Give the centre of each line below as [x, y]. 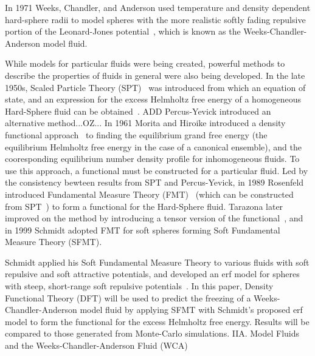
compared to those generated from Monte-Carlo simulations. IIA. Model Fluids [152, 333]
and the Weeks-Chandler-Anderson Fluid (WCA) [96, 345]
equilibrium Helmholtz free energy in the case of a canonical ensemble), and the [153, 146]
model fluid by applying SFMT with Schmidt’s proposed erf [191, 310]
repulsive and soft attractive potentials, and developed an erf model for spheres [152, 274]
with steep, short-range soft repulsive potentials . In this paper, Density [139, 286]
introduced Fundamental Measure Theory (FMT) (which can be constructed [149, 194]
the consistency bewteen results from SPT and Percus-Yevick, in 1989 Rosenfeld [154, 182]
